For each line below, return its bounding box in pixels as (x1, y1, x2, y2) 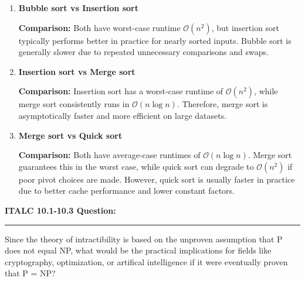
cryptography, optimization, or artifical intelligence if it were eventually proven (5, 255, 288, 268)
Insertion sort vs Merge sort (18, 65, 135, 77)
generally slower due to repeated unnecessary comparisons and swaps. (18, 46, 269, 58)
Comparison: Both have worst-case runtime (18, 21, 181, 33)
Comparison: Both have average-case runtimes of (18, 149, 201, 161)
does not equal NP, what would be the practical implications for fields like (5, 244, 272, 256)
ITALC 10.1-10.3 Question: (5, 204, 116, 216)
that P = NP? (5, 267, 56, 279)
